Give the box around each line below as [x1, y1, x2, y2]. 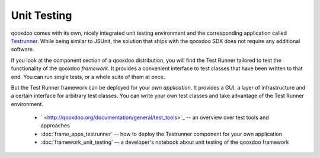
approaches [40, 122, 71, 129]
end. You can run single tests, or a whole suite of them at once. [11, 73, 165, 80]
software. [11, 46, 34, 53]
